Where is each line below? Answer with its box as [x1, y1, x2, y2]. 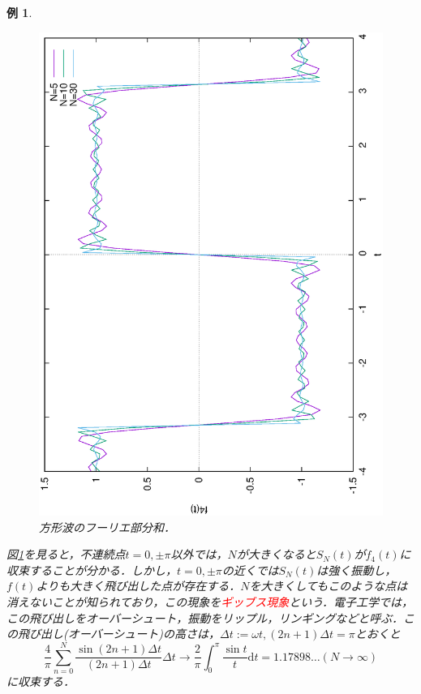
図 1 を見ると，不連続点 [6, 546, 126, 563]
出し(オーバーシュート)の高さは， [40, 625, 221, 642]
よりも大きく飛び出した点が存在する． [36, 577, 241, 594]
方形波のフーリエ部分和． [39, 518, 175, 535]
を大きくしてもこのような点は [249, 577, 408, 594]
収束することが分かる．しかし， [6, 561, 177, 578]
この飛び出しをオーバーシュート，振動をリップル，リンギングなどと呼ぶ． [6, 609, 403, 626]
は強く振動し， [316, 561, 397, 578]
